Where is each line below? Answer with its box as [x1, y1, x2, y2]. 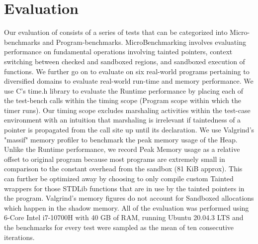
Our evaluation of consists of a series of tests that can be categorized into [4, 27, 228, 37]
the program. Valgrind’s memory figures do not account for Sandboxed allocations [4, 193, 254, 203]
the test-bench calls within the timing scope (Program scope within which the [4, 95, 241, 106]
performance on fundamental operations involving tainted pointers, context [4, 46, 233, 57]
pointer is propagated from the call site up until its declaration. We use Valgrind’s [4, 124, 255, 135]
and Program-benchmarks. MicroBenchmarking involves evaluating [42, 36, 246, 47]
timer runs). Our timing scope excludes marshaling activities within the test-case [4, 105, 251, 115]
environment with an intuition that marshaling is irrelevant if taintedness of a [4, 115, 241, 125]
